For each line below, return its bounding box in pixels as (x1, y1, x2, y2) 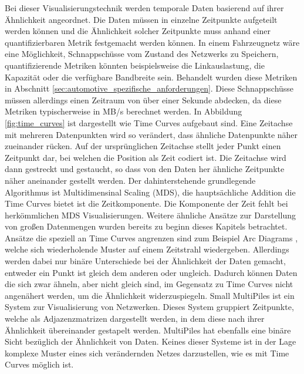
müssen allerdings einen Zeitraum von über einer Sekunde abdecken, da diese (5, 93, 282, 106)
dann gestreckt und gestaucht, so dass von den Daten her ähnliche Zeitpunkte (5, 163, 285, 175)
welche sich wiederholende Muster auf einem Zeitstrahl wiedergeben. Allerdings (5, 243, 289, 255)
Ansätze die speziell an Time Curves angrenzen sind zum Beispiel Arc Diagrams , (5, 231, 298, 244)
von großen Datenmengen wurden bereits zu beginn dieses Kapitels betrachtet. (5, 220, 288, 233)
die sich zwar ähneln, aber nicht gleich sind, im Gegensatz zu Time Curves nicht (5, 278, 293, 290)
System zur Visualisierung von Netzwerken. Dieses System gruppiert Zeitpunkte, (5, 301, 294, 313)
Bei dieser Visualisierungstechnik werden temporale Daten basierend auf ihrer (5, 2, 284, 14)
